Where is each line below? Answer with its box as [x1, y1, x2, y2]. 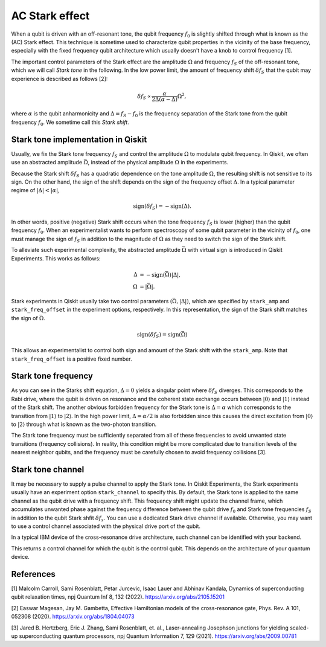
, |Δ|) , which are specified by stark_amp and [176, 297, 289, 304]
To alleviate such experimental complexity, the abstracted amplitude [11, 246, 181, 254]
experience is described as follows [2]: [11, 75, 108, 82]
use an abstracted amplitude [11, 159, 83, 166]
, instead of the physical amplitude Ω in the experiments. [88, 159, 229, 166]
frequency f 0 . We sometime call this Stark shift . [11, 118, 129, 127]
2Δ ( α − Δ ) [152, 95, 178, 103]
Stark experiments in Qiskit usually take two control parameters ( [11, 297, 173, 304]
